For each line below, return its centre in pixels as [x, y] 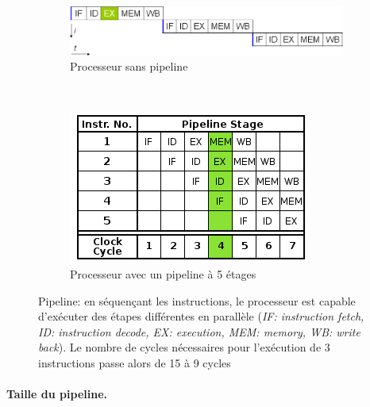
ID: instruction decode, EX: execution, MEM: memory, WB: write [199, 331]
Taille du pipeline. [57, 394]
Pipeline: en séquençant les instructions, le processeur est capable [197, 300]
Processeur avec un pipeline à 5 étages [163, 274]
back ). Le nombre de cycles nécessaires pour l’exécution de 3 [184, 347]
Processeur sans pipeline [129, 66]
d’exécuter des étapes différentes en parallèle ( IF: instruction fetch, [201, 316]
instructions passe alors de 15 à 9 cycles [135, 362]
